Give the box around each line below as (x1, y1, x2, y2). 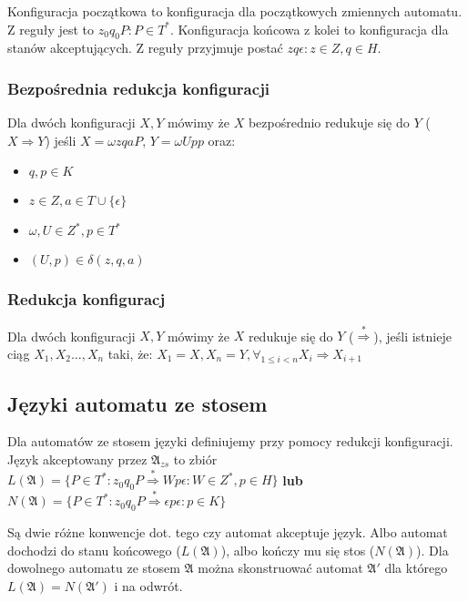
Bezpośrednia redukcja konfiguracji (7, 77, 270, 99)
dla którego (384, 558, 448, 577)
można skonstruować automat (198, 558, 363, 577)
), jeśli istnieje (373, 326, 452, 345)
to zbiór (173, 450, 218, 468)
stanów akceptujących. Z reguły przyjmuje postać (7, 38, 283, 57)
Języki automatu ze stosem (7, 389, 268, 417)
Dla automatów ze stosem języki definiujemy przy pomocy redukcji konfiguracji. (7, 432, 453, 451)
